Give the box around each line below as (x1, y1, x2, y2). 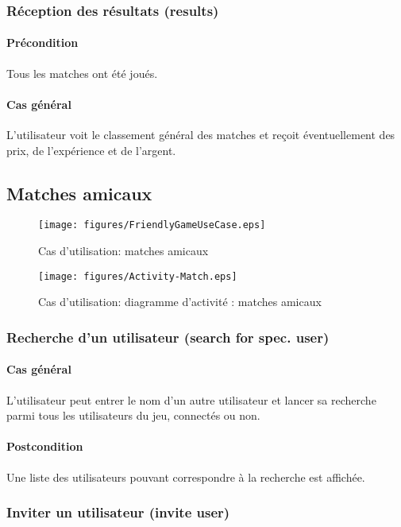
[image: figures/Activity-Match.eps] (38, 270, 237, 282)
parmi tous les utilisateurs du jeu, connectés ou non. (6, 407, 260, 424)
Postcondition (6, 438, 83, 455)
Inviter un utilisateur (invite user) (6, 502, 230, 522)
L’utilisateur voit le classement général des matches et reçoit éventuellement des (6, 126, 395, 143)
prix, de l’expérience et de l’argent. (6, 141, 176, 158)
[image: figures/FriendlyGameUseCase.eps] (38, 219, 266, 231)
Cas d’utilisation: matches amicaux (38, 242, 209, 259)
